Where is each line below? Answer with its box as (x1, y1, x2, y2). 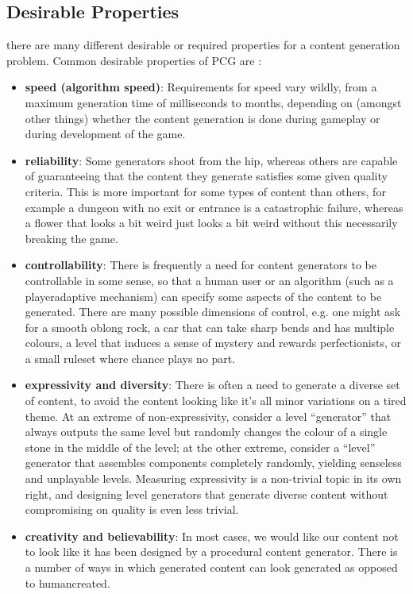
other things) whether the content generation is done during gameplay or (25, 110, 380, 126)
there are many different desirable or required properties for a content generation (6, 37, 400, 53)
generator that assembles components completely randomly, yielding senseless (25, 454, 402, 471)
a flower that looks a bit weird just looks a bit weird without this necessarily (25, 214, 398, 231)
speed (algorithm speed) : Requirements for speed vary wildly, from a (25, 79, 377, 95)
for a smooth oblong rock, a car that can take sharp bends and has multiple (25, 318, 395, 335)
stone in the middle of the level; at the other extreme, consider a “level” (25, 438, 376, 455)
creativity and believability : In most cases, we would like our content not (25, 527, 399, 544)
